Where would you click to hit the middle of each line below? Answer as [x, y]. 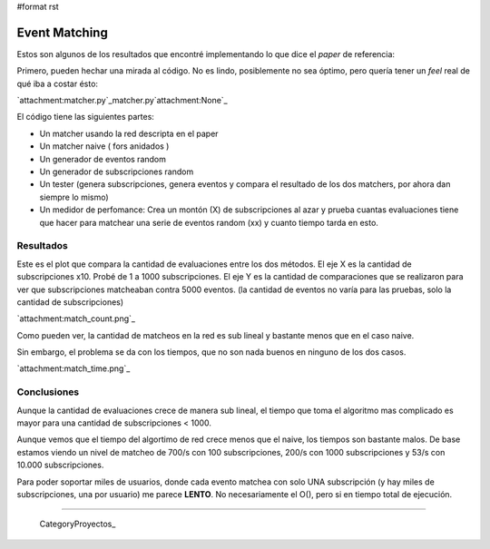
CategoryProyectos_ [78, 524]
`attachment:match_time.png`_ [73, 368]
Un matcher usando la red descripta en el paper [129, 133]
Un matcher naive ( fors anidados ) [104, 146]
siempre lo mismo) [74, 197]
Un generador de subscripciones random [117, 172]
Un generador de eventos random [103, 159]
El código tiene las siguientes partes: [85, 117]
